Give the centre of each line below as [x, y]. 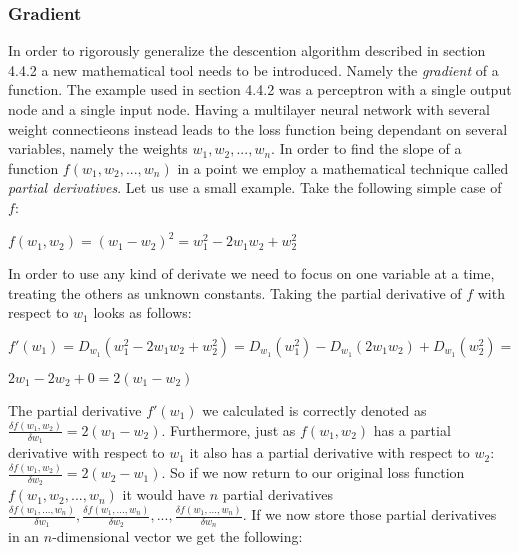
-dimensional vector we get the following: [177, 536]
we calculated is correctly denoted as [314, 410]
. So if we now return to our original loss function [313, 472]
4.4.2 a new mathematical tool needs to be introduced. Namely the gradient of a [253, 69]
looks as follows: [142, 312]
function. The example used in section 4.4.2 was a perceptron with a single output [260, 89]
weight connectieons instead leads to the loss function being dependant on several [258, 128]
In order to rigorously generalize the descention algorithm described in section [247, 50]
